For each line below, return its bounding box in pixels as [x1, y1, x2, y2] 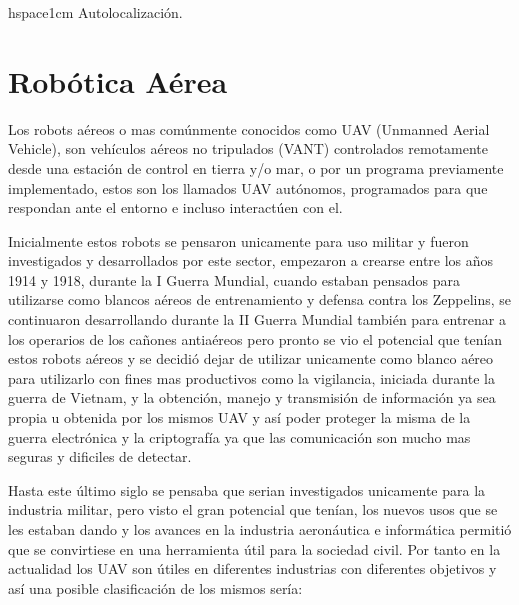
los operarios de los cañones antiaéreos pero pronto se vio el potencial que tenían [8, 328, 503, 349]
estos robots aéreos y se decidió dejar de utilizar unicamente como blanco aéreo [8, 348, 494, 369]
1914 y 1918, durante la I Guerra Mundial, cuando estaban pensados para [8, 269, 461, 290]
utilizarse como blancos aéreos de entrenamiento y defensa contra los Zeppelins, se [8, 289, 512, 310]
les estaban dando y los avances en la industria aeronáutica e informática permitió [8, 519, 512, 539]
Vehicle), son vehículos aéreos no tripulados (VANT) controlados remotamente [8, 138, 489, 159]
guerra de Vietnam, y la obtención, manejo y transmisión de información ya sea [8, 387, 496, 408]
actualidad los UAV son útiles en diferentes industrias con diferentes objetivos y [8, 558, 497, 579]
